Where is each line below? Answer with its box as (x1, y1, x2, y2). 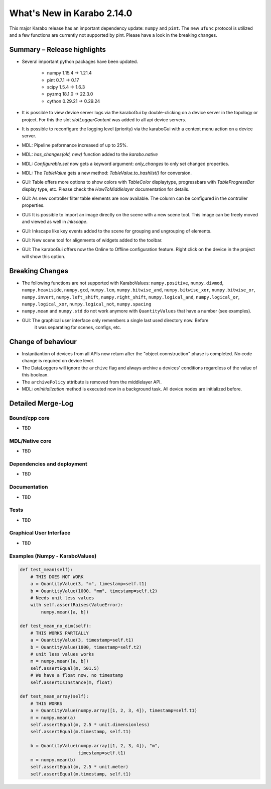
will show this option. (22, 253, 65, 259)
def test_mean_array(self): (20, 693, 89, 699)
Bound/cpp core (9, 414, 50, 421)
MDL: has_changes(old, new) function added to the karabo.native (22, 151, 158, 157)
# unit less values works (30, 652, 94, 657)
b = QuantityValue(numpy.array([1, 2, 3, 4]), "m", (30, 743, 161, 749)
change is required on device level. (22, 358, 94, 364)
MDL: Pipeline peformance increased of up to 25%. (22, 142, 128, 148)
